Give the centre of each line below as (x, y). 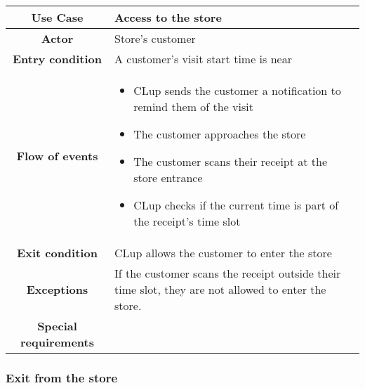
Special (57, 326)
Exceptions (57, 289)
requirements (57, 342)
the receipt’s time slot (187, 221)
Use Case (57, 17)
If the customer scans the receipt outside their (227, 273)
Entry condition (57, 59)
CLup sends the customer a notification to (237, 90)
